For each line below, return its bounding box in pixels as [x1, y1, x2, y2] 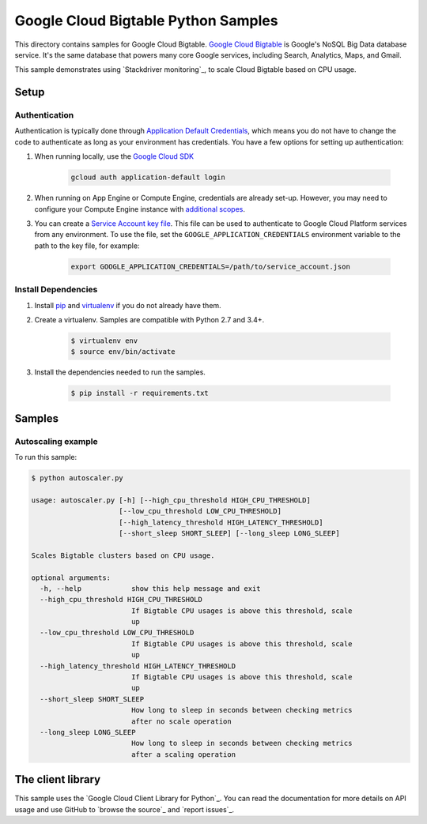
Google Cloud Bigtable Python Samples [14, 12, 278, 29]
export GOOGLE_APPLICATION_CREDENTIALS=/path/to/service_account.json [70, 261, 351, 271]
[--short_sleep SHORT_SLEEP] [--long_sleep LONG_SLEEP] [119, 529, 340, 537]
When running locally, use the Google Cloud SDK [34, 152, 194, 161]
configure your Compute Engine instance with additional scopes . [34, 204, 245, 213]
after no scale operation [130, 717, 232, 726]
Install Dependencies [14, 284, 98, 295]
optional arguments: [31, 573, 111, 582]
